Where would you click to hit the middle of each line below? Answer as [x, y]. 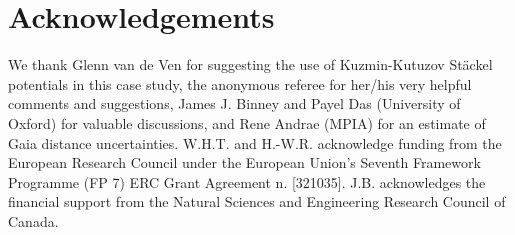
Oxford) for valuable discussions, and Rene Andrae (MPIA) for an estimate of [247, 122]
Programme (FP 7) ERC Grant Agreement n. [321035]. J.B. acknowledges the [247, 181]
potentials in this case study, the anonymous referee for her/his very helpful [240, 83]
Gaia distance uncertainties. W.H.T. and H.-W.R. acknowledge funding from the [255, 142]
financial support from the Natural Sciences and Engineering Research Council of [257, 201]
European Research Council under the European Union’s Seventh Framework [244, 162]
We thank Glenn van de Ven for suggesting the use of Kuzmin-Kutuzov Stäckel [250, 64]
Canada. [33, 220]
